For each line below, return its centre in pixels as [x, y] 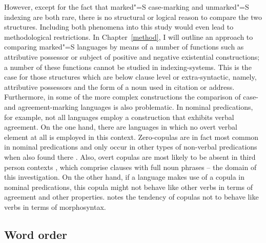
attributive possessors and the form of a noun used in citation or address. [119, 87]
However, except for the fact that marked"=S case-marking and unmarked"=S [127, 7]
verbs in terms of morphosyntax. [55, 206]
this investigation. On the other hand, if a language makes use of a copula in [124, 177]
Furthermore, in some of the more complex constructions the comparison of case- [131, 97]
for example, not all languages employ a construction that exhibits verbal [119, 117]
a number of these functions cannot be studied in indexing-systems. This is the [128, 67]
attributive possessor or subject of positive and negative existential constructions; [132, 56]
